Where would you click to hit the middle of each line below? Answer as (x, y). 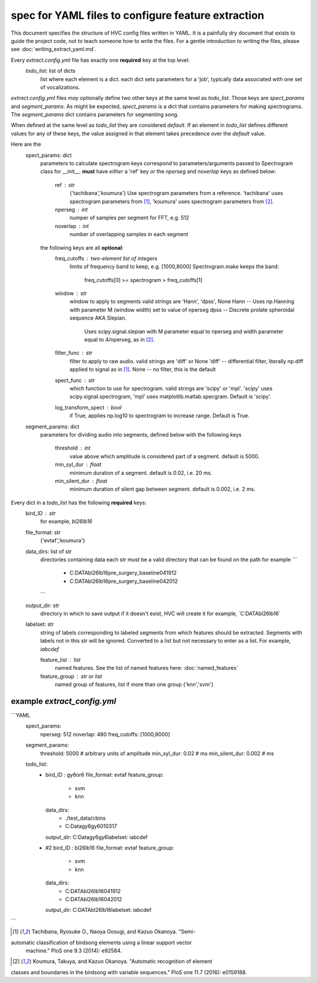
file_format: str (43, 532)
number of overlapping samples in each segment (129, 234)
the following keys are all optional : (82, 247)
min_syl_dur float (78, 465)
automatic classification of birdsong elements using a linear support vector (101, 942)
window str (71, 293)
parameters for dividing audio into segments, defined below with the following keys (141, 434)
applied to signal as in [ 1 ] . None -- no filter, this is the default (143, 370)
